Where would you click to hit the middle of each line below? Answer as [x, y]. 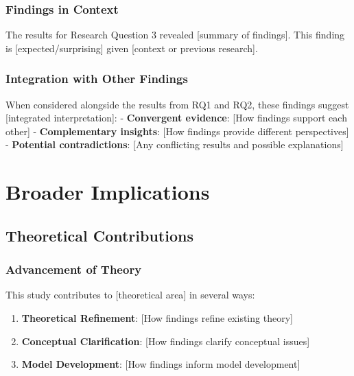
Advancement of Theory [74, 269]
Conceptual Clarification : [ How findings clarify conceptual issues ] [166, 341]
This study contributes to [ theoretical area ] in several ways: [130, 295]
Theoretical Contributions [99, 235]
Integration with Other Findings [97, 79]
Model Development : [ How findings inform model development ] [161, 364]
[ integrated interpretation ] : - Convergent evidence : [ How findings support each [176, 118]
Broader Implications [108, 192]
